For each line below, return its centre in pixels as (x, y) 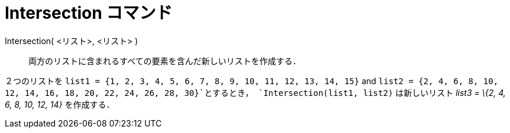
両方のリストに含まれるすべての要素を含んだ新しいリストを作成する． (165, 61)
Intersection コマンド (89, 13)
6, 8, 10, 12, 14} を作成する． (60, 104)
